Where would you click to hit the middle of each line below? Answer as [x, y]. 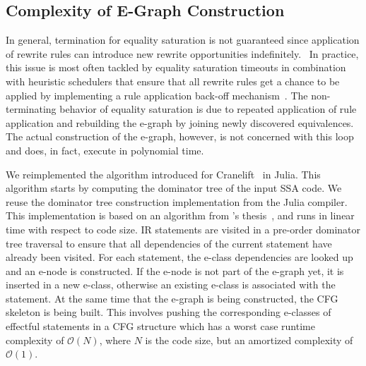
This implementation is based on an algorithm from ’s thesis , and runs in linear [180, 215]
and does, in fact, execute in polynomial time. [105, 150]
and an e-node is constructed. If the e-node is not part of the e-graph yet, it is [175, 270]
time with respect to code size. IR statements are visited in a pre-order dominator [183, 229]
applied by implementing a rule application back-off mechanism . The [157, 95]
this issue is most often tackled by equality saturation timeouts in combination [176, 67]
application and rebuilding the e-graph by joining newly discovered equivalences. [180, 122]
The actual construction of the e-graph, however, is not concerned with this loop [180, 136]
